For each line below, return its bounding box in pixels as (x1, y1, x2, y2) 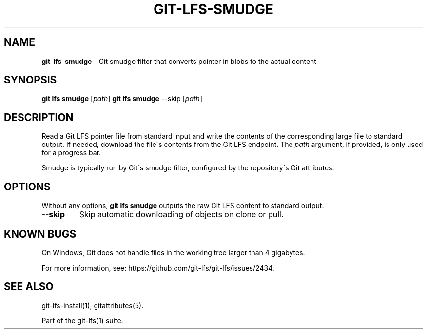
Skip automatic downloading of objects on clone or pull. (79, 209, 284, 220)
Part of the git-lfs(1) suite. (41, 316, 123, 325)
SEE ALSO (4, 280, 54, 293)
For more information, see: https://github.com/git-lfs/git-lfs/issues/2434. (41, 263, 274, 272)
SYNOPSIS (4, 74, 57, 86)
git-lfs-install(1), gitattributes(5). (41, 301, 144, 310)
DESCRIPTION (4, 111, 74, 124)
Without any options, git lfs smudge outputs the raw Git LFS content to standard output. (41, 201, 324, 210)
